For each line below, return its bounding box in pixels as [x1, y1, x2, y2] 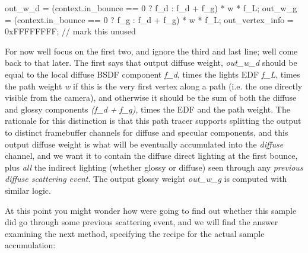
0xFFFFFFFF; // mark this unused [5, 25, 136, 37]
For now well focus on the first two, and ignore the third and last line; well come [5, 44, 298, 57]
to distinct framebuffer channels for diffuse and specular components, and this [5, 126, 288, 138]
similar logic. [5, 184, 51, 196]
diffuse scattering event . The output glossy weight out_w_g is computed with [5, 172, 287, 185]
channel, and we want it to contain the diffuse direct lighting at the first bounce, [5, 149, 298, 162]
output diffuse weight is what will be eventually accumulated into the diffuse [5, 137, 284, 150]
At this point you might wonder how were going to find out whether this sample [5, 204, 297, 216]
